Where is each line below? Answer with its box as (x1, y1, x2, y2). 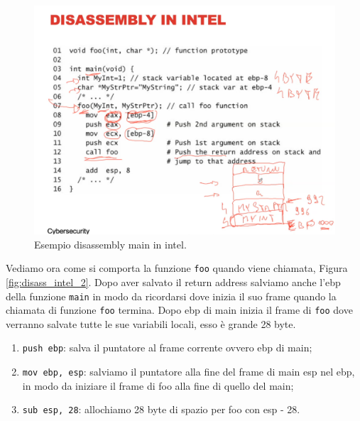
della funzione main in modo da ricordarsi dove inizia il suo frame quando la (6, 288, 337, 303)
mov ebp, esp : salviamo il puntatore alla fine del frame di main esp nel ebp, (22, 364, 355, 379)
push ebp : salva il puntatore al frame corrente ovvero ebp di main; (22, 340, 312, 355)
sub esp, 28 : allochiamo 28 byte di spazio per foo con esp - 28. (22, 402, 300, 417)
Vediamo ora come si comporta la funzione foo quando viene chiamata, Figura (6, 261, 348, 275)
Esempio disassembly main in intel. (34, 236, 187, 251)
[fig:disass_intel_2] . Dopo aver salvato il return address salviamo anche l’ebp (6, 274, 341, 289)
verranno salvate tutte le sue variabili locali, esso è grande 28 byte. (6, 316, 296, 331)
